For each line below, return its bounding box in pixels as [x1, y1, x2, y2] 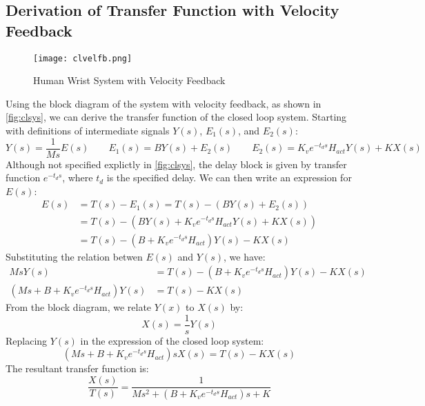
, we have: [224, 249, 266, 263]
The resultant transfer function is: [6, 361, 149, 376]
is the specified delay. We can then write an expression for [106, 170, 352, 185]
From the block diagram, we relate [6, 300, 152, 314]
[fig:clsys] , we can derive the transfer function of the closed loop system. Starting [6, 110, 347, 124]
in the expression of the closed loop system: [80, 333, 264, 347]
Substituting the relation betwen [6, 249, 143, 263]
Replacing [6, 333, 48, 347]
